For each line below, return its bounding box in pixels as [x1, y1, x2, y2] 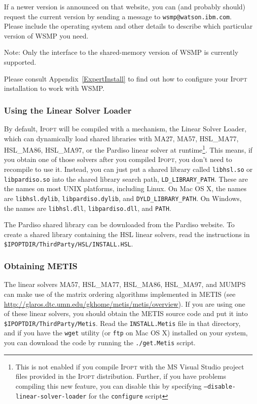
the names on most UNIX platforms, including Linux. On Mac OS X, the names [4, 183, 247, 194]
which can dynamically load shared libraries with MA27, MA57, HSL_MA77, [4, 133, 239, 143]
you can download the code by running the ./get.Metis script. [4, 337, 196, 348]
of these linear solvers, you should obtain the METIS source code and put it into [4, 308, 248, 319]
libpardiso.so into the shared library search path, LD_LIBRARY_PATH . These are [4, 173, 248, 184]
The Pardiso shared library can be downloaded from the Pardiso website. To [4, 219, 235, 230]
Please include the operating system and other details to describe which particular [4, 21, 253, 31]
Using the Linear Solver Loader [4, 104, 132, 116]
